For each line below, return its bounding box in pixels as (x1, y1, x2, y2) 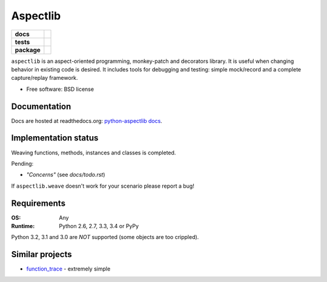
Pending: (11, 160, 34, 167)
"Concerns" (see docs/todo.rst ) (26, 171, 105, 179)
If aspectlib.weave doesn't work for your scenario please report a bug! (11, 182, 195, 189)
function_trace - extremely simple (26, 265, 111, 272)
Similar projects (11, 249, 72, 260)
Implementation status (11, 133, 99, 143)
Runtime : (11, 223, 35, 229)
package (15, 45, 41, 54)
